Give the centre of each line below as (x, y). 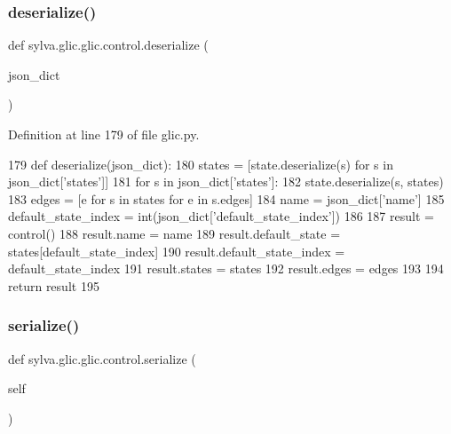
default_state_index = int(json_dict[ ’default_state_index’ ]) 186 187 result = (221, 216)
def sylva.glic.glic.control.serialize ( (102, 358)
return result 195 (54, 285)
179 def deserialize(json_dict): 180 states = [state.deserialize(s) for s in (201, 164)
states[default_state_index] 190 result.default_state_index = (177, 251)
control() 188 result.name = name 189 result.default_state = (174, 233)
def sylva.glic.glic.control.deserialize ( (108, 45)
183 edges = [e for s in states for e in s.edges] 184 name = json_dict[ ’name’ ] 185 (226, 198)
